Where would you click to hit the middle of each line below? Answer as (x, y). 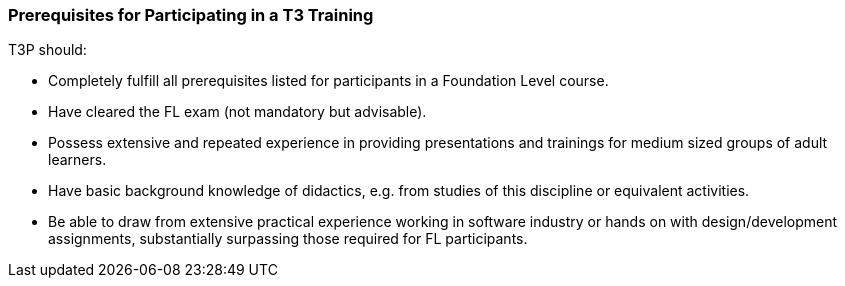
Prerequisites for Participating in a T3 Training (191, 15)
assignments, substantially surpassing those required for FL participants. (288, 239)
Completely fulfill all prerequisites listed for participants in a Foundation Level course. (328, 81)
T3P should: (47, 50)
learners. (77, 160)
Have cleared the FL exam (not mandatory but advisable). (237, 112)
